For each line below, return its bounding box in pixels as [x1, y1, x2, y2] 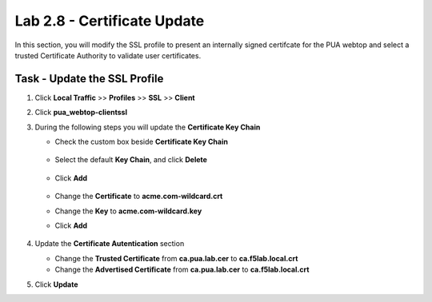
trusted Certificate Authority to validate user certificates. [14, 50, 202, 60]
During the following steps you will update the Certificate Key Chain [34, 122, 261, 132]
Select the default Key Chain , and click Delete [54, 155, 208, 165]
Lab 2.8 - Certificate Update [14, 12, 205, 30]
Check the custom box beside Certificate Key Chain [54, 137, 228, 147]
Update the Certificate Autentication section [34, 239, 185, 248]
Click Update [34, 280, 78, 289]
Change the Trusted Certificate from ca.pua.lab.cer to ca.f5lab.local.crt [54, 253, 298, 263]
